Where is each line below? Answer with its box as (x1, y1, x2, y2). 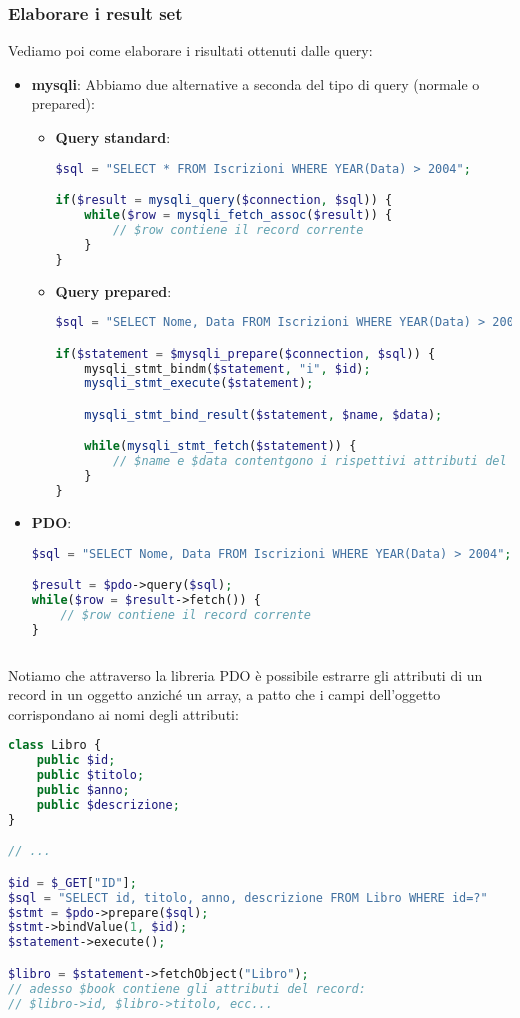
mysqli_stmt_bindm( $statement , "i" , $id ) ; (84, 361, 371, 376)
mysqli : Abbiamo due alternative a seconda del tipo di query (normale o (31, 73, 480, 94)
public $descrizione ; (36, 797, 180, 812)
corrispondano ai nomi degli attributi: (8, 703, 239, 724)
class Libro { (8, 738, 102, 753)
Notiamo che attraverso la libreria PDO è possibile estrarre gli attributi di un (8, 664, 483, 685)
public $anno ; (36, 782, 130, 797)
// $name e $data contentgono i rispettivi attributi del (112, 454, 507, 469)
